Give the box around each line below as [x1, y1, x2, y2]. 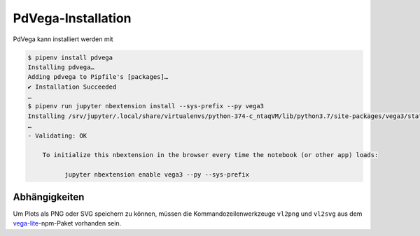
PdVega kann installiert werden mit [13, 35, 113, 43]
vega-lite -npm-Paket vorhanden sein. [13, 219, 122, 228]
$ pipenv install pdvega [27, 53, 113, 61]
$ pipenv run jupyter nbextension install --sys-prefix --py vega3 [27, 102, 265, 110]
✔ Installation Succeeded [27, 82, 117, 91]
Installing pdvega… [27, 63, 94, 71]
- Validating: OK [27, 131, 87, 140]
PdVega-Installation [13, 10, 132, 26]
